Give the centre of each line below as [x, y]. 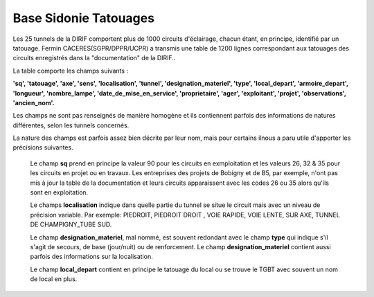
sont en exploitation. [59, 192]
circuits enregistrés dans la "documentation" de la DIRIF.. [94, 58]
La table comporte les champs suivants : [70, 71]
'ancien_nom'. [34, 102]
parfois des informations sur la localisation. [91, 257]
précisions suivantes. [43, 147]
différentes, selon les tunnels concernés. [71, 125]
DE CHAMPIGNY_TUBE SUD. [71, 224]
